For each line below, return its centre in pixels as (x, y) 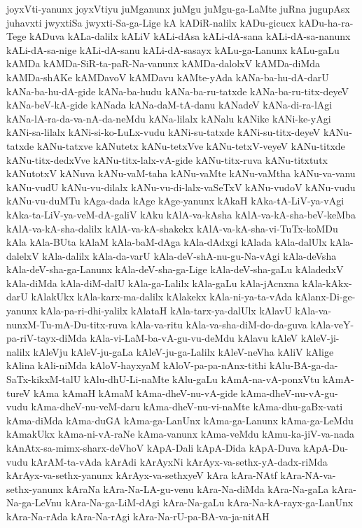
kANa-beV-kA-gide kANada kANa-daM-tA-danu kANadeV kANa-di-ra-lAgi (169, 105)
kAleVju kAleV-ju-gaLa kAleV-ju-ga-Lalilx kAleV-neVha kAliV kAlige (183, 351)
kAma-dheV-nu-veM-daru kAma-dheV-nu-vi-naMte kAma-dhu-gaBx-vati (187, 407)
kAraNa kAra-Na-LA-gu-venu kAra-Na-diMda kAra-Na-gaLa (198, 488)
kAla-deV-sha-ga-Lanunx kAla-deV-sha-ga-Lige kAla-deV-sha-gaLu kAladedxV (175, 269)
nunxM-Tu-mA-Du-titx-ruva (67, 324)
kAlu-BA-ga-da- (304, 365)
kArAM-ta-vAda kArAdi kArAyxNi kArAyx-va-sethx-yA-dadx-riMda (179, 461)
